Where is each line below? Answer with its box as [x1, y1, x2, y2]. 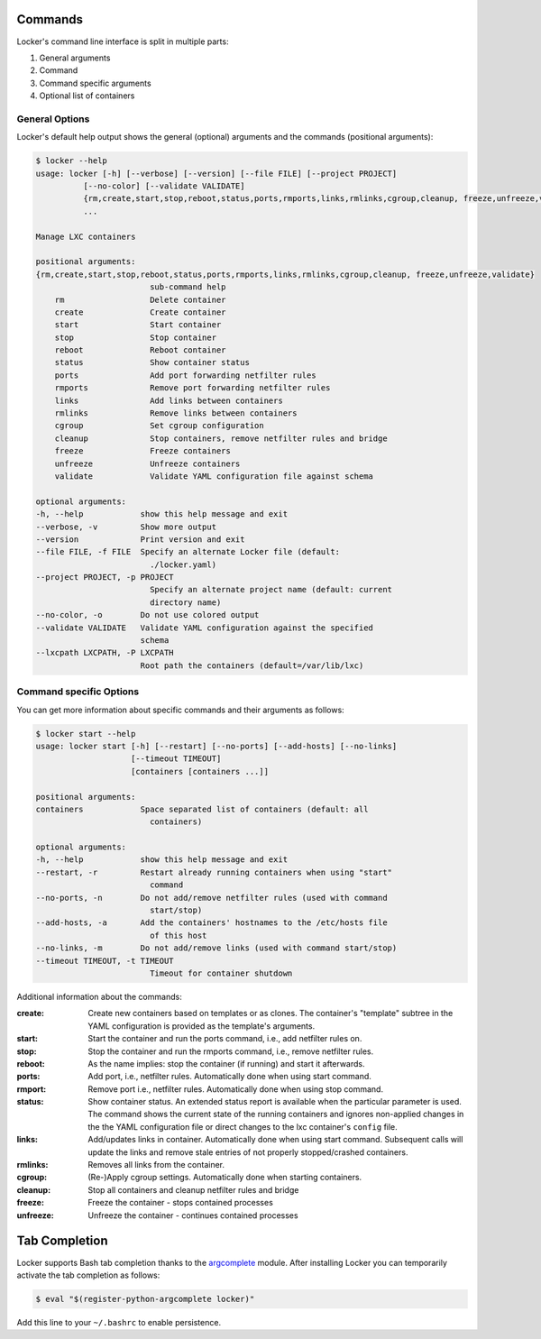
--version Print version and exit [35, 534, 245, 545]
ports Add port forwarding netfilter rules [54, 370, 316, 381]
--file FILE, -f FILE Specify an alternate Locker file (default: [35, 546, 341, 557]
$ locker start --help [35, 729, 136, 738]
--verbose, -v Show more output [35, 521, 216, 532]
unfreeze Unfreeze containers [54, 458, 241, 469]
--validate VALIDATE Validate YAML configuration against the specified [35, 622, 374, 633]
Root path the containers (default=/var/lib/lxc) [140, 660, 364, 671]
